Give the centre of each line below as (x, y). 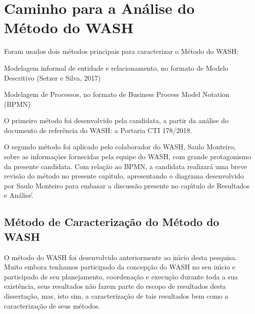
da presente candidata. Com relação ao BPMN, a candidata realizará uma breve (126, 166)
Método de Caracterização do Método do (112, 222)
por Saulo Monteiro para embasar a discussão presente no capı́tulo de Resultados (127, 185)
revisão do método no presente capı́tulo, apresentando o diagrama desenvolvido (124, 176)
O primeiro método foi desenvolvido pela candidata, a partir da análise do (116, 120)
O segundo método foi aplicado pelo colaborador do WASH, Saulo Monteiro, (120, 147)
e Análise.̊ (19, 195)
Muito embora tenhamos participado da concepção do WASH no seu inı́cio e (120, 267)
